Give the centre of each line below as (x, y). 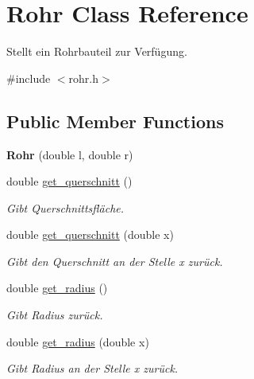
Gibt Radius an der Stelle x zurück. (92, 368)
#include (29, 78)
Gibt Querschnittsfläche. (65, 207)
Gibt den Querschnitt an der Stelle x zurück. (115, 261)
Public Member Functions (115, 121)
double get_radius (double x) (78, 341)
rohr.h (83, 78)
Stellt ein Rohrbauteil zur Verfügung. (97, 51)
